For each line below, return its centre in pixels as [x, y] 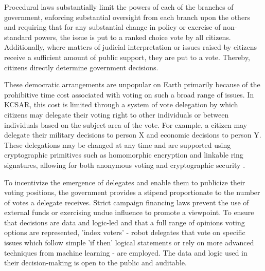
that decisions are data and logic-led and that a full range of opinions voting [125, 222]
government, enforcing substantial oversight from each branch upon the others [127, 17]
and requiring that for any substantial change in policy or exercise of [112, 27]
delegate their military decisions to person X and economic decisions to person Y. [133, 135]
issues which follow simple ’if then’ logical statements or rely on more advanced [129, 243]
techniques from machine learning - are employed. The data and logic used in [126, 252]
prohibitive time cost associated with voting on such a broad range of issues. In [129, 94]
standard [18, 37]
